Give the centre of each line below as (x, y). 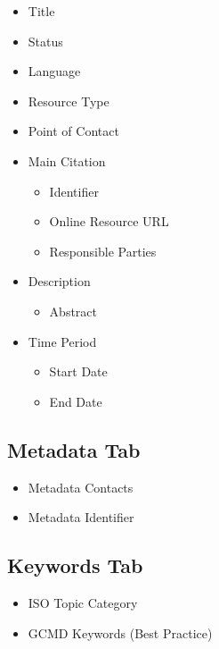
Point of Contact (73, 131)
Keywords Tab (75, 565)
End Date (76, 401)
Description (59, 281)
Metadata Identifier (81, 517)
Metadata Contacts (81, 487)
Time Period (62, 341)
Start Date (78, 371)
